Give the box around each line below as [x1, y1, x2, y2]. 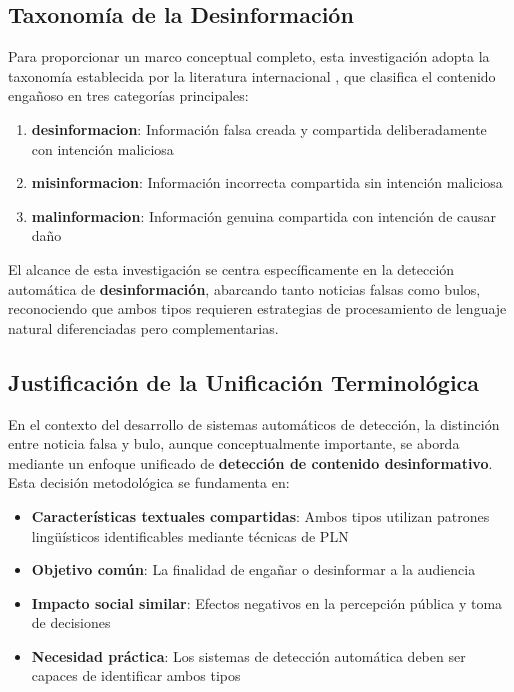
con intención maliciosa [31, 138, 174, 159]
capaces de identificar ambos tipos [31, 665, 241, 686]
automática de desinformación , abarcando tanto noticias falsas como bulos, [8, 278, 481, 299]
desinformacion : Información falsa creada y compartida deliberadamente [31, 118, 487, 139]
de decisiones [31, 612, 111, 633]
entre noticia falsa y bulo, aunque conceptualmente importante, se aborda [8, 433, 460, 454]
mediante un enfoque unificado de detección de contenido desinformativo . [8, 452, 493, 473]
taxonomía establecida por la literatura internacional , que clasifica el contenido [8, 65, 496, 86]
